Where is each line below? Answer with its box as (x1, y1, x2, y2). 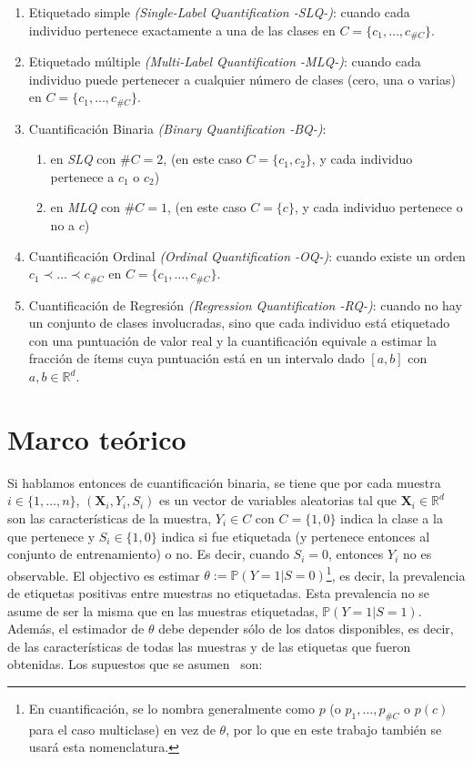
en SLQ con (50, 149, 116, 168)
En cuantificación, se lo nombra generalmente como (28, 698, 315, 717)
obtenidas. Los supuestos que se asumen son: (7, 654, 263, 674)
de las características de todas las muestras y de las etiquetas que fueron (7, 636, 411, 655)
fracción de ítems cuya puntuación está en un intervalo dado (28, 349, 365, 368)
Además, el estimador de (7, 619, 145, 638)
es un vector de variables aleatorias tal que (159, 491, 397, 510)
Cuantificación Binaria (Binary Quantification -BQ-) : (28, 118, 327, 137)
